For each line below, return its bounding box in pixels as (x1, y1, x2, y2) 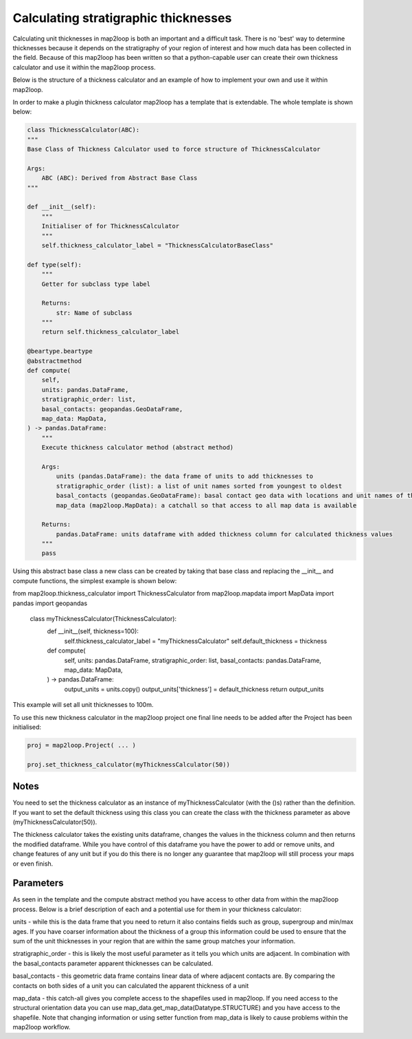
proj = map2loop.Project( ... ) (27, 741, 137, 749)
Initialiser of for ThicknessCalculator (41, 222, 180, 230)
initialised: (12, 723, 41, 731)
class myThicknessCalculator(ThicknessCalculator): (30, 615, 177, 622)
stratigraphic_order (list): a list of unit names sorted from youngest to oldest (56, 482, 343, 490)
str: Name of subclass (56, 309, 133, 316)
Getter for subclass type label (41, 280, 151, 288)
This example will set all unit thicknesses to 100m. (12, 701, 154, 709)
